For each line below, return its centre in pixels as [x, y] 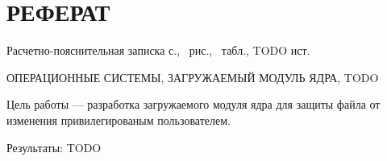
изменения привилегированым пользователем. [119, 120]
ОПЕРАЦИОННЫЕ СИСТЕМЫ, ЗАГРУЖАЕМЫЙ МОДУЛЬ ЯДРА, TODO [193, 77]
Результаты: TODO [54, 147]
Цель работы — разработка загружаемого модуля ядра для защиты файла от [193, 104]
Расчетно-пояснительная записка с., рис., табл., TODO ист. [158, 50]
